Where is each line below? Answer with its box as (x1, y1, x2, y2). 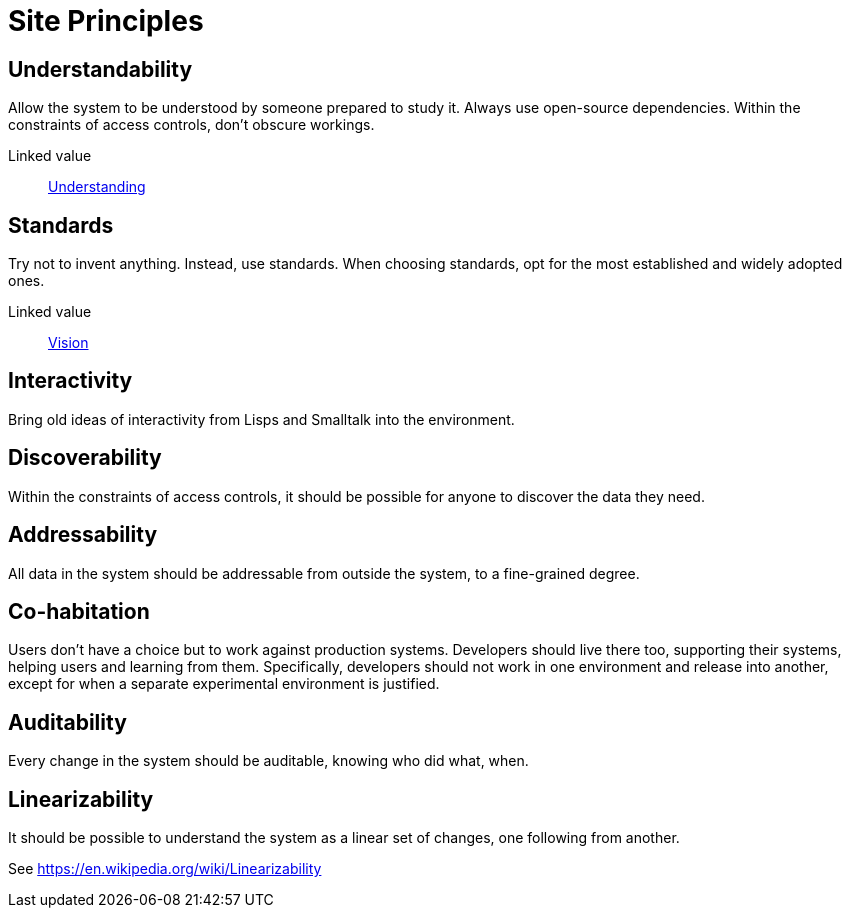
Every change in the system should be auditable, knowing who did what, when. (8, 752, 529, 770)
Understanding (48, 178, 146, 196)
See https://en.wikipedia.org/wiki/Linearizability (8, 860, 322, 878)
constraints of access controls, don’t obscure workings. (8, 116, 375, 134)
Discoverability (8, 445, 162, 471)
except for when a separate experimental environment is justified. (8, 675, 440, 693)
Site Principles (8, 4, 204, 38)
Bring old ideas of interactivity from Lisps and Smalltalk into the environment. (8, 410, 515, 428)
